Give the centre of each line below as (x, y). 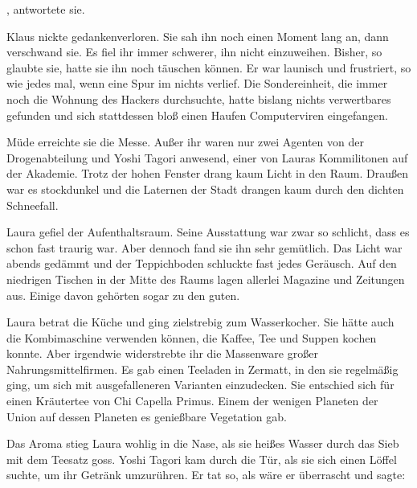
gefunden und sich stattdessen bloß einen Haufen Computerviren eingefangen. (197, 115)
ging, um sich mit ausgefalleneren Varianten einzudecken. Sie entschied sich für (200, 385)
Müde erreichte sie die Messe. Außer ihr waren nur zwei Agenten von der (185, 142)
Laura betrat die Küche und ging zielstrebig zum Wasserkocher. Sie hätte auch (200, 322)
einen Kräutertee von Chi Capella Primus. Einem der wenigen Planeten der (192, 401)
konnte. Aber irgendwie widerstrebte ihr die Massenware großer (162, 353)
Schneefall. (33, 205)
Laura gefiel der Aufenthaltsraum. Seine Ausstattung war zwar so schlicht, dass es (208, 232)
